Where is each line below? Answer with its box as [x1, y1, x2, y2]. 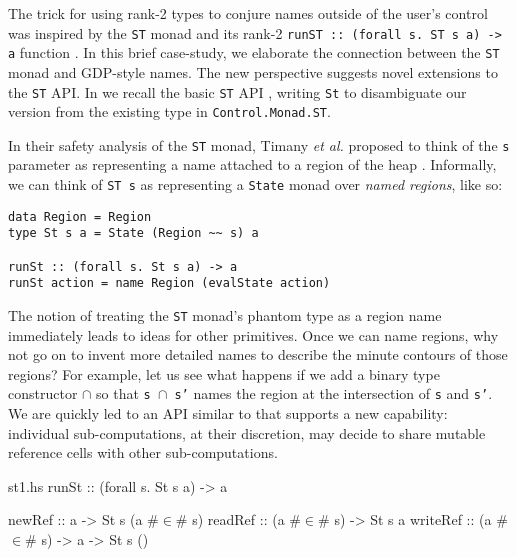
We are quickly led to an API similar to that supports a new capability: [8, 403, 448, 424]
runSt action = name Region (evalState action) [8, 276, 331, 291]
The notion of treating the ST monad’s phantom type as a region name [8, 305, 442, 325]
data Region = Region [8, 209, 152, 224]
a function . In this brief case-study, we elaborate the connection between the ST [8, 42, 500, 63]
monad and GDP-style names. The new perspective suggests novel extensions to [8, 61, 498, 82]
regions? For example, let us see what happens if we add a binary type [8, 363, 440, 384]
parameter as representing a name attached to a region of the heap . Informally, [8, 154, 497, 175]
